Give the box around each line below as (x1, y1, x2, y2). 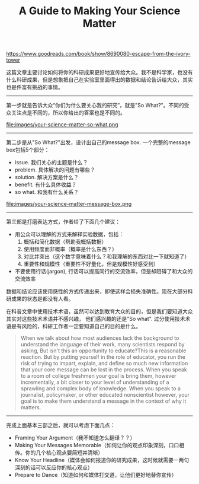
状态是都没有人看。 (26, 295, 74, 302)
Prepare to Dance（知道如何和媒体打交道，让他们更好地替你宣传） (14, 472, 177, 479)
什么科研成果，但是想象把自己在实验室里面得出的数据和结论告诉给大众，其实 (6, 76, 193, 84)
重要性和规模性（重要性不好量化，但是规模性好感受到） (23, 260, 159, 268)
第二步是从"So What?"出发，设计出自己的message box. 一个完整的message (6, 139, 191, 146)
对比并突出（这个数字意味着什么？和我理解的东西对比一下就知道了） (23, 253, 190, 260)
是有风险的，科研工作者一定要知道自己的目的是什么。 (11, 323, 141, 330)
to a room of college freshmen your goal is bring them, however (20, 372, 176, 380)
